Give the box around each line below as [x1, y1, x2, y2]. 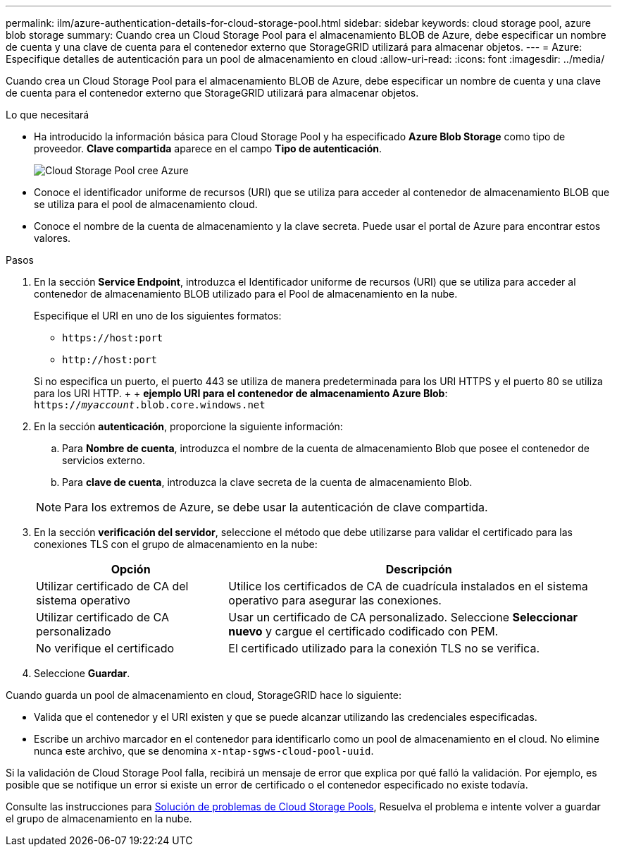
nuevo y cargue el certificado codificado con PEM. [228, 624, 499, 638]
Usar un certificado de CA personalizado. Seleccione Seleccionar [228, 610, 578, 624]
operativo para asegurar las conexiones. [228, 593, 442, 607]
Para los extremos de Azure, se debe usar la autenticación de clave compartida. [64, 500, 488, 514]
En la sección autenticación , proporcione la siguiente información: [34, 420, 343, 432]
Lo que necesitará [6, 109, 89, 121]
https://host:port [62, 332, 163, 343]
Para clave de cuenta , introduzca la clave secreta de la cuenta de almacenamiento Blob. [62, 476, 473, 488]
